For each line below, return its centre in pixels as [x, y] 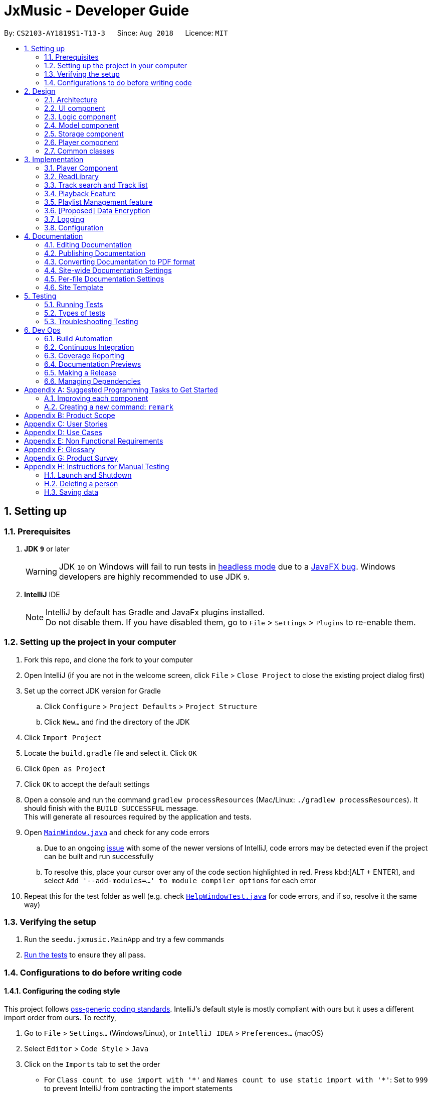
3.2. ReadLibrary [71, 176]
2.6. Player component [81, 142]
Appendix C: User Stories [66, 424]
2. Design [40, 91]
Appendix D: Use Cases [63, 432]
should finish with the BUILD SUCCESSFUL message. [111, 808]
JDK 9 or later [47, 549]
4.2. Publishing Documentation [95, 253]
